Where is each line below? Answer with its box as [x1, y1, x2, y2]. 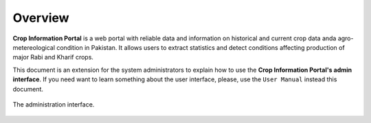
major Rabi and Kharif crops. [12, 53, 94, 61]
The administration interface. [12, 100, 95, 109]
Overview [12, 10, 69, 25]
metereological [12, 43, 55, 51]
